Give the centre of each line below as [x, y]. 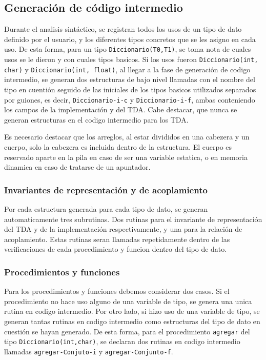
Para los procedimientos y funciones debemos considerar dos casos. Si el [117, 291]
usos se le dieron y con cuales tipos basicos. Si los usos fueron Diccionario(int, [131, 59]
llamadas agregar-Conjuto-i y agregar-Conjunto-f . [89, 351]
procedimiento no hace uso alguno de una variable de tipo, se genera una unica [128, 301]
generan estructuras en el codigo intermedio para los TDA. [96, 119]
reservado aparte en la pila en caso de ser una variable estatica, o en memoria [126, 157]
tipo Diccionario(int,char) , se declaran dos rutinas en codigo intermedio [122, 341]
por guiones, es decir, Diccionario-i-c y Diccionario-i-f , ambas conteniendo [130, 99]
